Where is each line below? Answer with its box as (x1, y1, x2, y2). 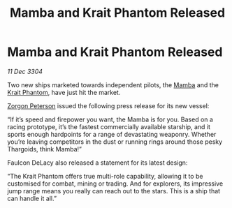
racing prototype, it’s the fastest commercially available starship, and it (7, 122, 211, 131)
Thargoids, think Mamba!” (7, 144, 82, 153)
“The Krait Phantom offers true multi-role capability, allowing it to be (7, 172, 203, 180)
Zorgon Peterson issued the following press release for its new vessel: (7, 101, 210, 110)
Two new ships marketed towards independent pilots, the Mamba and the (7, 80, 219, 89)
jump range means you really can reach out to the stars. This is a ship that (7, 186, 221, 195)
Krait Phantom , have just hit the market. (7, 88, 121, 96)
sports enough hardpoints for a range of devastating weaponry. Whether (7, 130, 217, 138)
